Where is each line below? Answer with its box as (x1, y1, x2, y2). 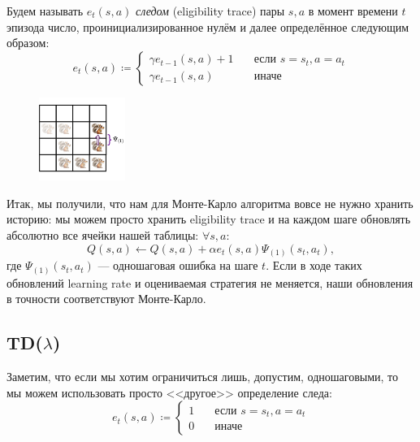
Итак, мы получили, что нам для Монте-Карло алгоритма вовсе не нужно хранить (6, 194, 414, 211)
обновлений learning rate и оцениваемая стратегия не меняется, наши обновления (6, 274, 414, 291)
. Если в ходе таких (266, 257, 362, 274)
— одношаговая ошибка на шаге (97, 257, 258, 274)
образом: (6, 34, 50, 51)
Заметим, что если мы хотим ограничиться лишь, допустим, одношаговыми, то (6, 368, 399, 384)
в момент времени (308, 2, 398, 19)
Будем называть (6, 2, 84, 19)
